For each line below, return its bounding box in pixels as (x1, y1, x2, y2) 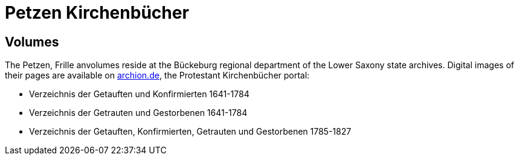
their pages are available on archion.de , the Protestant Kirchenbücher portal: (5, 70, 310, 81)
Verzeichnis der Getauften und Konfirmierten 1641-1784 (29, 89, 250, 100)
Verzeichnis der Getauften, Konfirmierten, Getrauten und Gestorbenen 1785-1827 (29, 126, 352, 137)
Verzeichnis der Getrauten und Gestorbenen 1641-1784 (29, 107, 248, 118)
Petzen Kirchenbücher (5, 2, 189, 23)
